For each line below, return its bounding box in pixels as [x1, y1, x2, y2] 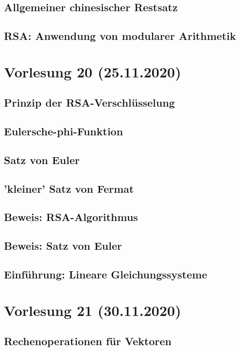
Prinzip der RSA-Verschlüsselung [4, 95, 175, 110]
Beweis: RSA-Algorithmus [4, 209, 138, 224]
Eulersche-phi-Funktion [4, 124, 123, 139]
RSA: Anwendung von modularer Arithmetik [4, 28, 236, 43]
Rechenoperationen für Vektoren [4, 333, 171, 349]
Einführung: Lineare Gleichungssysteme [4, 267, 207, 282]
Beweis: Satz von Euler [4, 238, 122, 253]
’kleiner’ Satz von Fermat [4, 181, 134, 196]
